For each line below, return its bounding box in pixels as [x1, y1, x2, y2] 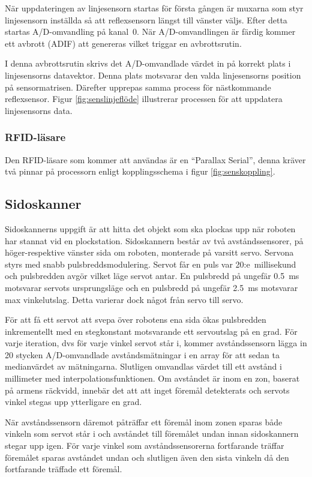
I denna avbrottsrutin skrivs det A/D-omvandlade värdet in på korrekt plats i [5, 57, 291, 70]
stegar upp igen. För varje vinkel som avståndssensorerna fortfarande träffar [5, 439, 284, 452]
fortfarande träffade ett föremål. [5, 463, 122, 475]
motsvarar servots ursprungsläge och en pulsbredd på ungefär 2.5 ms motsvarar [5, 281, 298, 293]
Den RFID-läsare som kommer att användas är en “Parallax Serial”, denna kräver [5, 153, 306, 166]
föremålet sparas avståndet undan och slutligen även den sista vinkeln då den [5, 451, 289, 463]
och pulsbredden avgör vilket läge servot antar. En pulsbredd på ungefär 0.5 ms [5, 269, 299, 282]
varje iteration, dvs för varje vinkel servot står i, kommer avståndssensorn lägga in [5, 337, 307, 349]
